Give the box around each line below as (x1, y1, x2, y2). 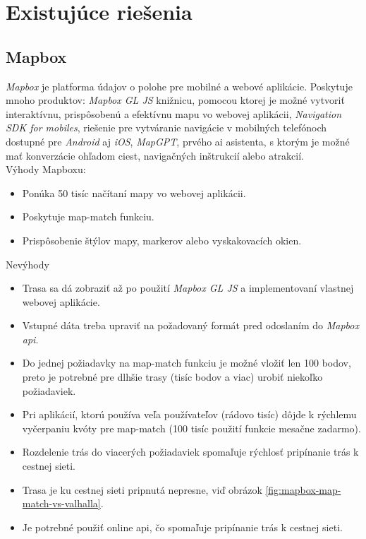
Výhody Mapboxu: (6, 162, 86, 177)
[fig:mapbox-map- (265, 482, 341, 497)
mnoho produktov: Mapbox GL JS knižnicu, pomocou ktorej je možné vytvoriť (6, 93, 345, 107)
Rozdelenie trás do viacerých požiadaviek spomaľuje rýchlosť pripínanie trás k (22, 444, 359, 459)
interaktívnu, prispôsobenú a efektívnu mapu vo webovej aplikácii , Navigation (6, 106, 342, 121)
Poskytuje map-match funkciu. (22, 209, 154, 224)
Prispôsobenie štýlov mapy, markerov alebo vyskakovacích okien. (22, 232, 302, 247)
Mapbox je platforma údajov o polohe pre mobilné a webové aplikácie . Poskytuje (6, 78, 353, 93)
